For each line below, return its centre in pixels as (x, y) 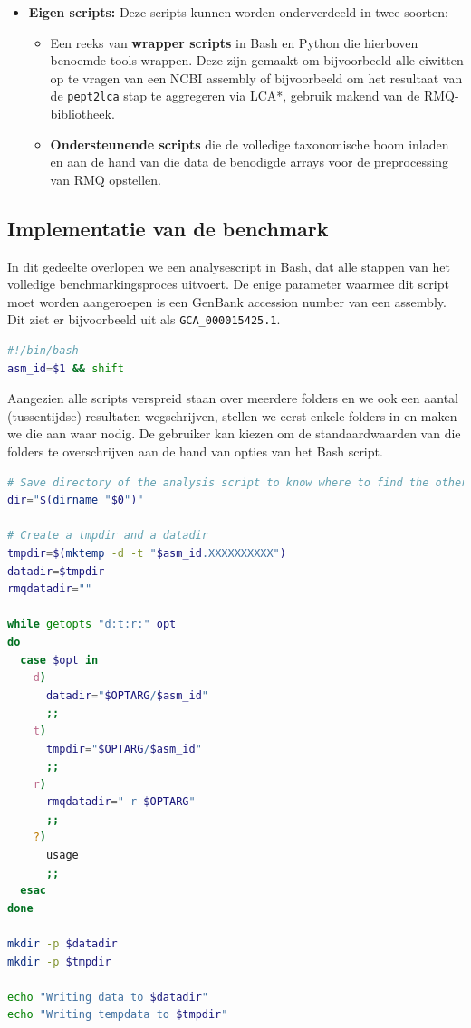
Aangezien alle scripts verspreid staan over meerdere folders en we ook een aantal (233, 398)
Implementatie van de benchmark (168, 228)
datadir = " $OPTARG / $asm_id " (127, 695)
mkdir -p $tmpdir (59, 961)
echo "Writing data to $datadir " (108, 997)
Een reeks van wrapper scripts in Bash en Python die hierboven (234, 42)
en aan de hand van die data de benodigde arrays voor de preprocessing (250, 162)
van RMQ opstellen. (106, 179)
